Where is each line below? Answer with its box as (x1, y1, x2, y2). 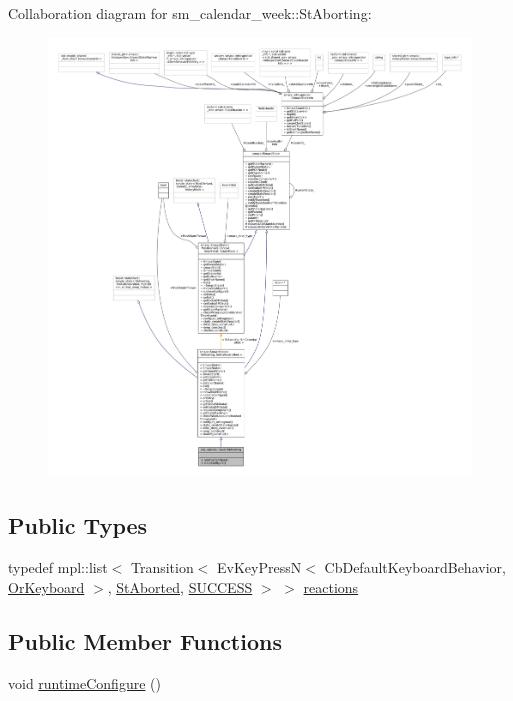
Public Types (8, 510, 148, 541)
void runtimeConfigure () (8, 672, 161, 693)
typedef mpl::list (8, 557, 108, 578)
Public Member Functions (8, 625, 282, 656)
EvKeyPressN (217, 557, 302, 578)
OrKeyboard (8, 576, 85, 597)
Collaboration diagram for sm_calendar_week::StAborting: (8, 3, 372, 23)
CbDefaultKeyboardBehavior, (324, 557, 506, 578)
